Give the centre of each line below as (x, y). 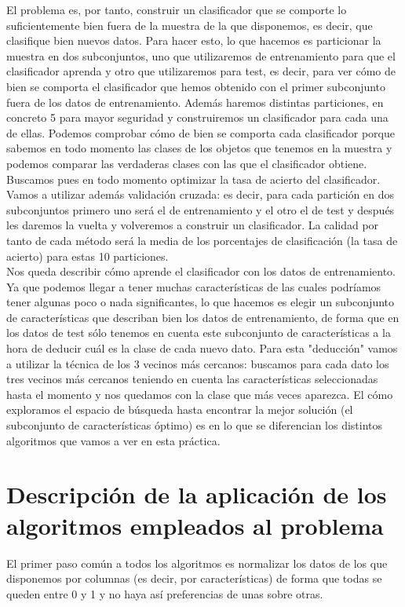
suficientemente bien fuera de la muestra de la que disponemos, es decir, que (190, 25)
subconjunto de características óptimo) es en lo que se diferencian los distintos (195, 425)
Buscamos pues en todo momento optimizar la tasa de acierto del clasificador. (193, 179)
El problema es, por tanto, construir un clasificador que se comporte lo (177, 9)
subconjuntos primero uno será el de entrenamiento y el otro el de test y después (201, 209)
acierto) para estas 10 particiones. (88, 256)
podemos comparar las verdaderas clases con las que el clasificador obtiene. (187, 163)
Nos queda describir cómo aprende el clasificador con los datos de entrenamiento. (201, 271)
